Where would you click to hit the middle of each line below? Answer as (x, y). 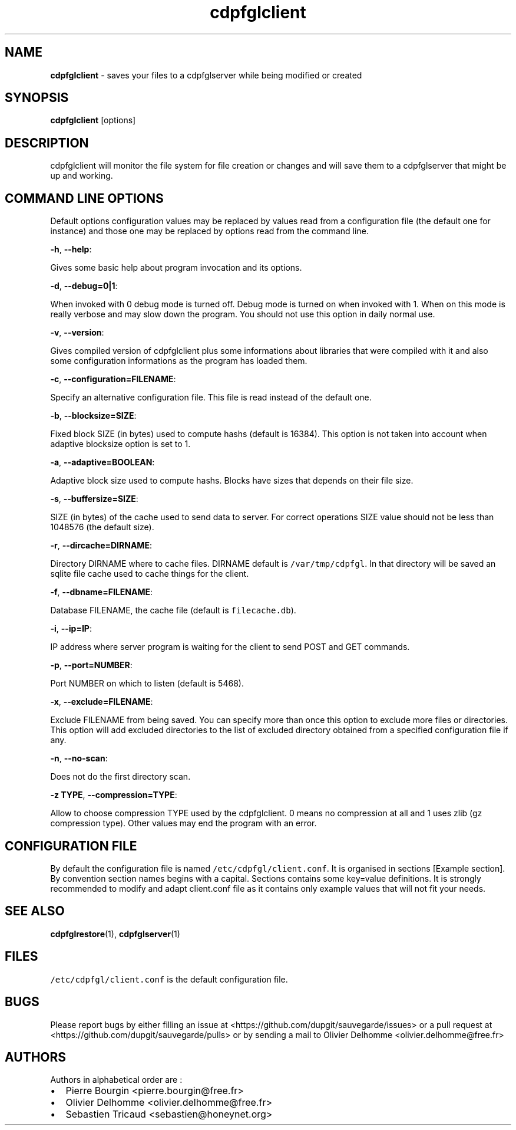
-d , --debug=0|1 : (84, 286)
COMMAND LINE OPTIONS (84, 198)
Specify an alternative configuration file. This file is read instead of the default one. (211, 398)
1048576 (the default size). (102, 527)
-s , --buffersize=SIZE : (94, 499)
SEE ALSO (35, 911)
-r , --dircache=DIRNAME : (101, 546)
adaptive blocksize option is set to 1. (120, 444)
